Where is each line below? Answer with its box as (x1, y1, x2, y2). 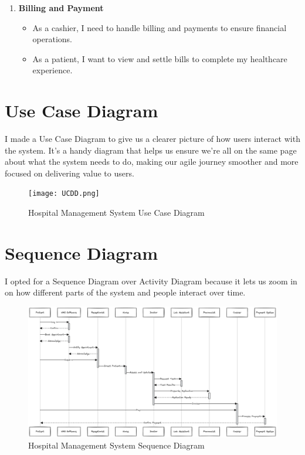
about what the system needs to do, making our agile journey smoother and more (5, 155, 299, 168)
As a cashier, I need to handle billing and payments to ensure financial (32, 21, 287, 33)
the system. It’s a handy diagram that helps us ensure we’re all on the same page (5, 144, 297, 156)
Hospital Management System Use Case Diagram (28, 206, 205, 219)
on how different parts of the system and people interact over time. (5, 286, 246, 298)
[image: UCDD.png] (28, 189, 100, 198)
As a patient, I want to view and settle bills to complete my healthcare (32, 52, 287, 64)
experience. (32, 64, 73, 76)
